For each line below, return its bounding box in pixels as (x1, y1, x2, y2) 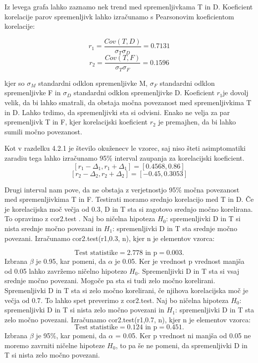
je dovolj (222, 87, 249, 98)
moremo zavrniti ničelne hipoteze (4, 340, 105, 350)
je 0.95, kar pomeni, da (36, 256, 106, 266)
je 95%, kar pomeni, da (36, 330, 106, 341)
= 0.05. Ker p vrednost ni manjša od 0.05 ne (115, 330, 251, 341)
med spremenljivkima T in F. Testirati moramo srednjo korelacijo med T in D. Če (4, 194, 254, 204)
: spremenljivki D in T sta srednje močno (112, 223, 237, 233)
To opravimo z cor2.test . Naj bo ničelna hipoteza (4, 213, 155, 224)
